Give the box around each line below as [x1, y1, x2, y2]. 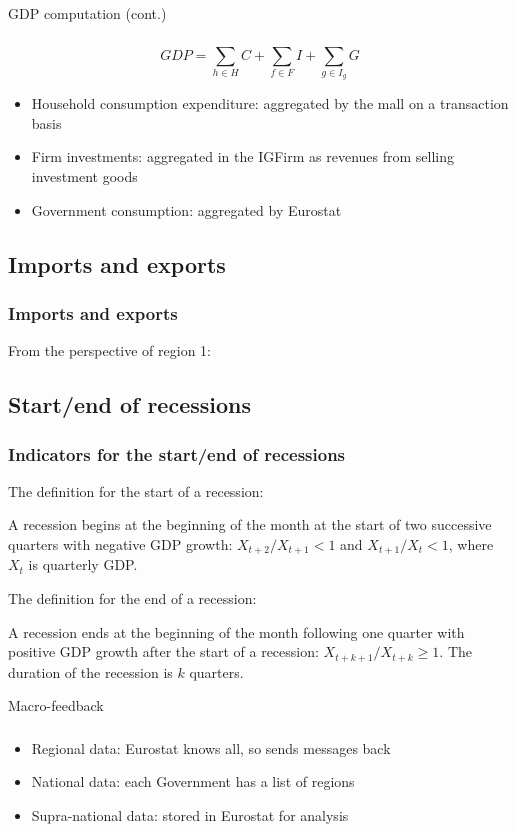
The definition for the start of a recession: [8, 480, 264, 501]
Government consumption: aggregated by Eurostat [31, 199, 342, 220]
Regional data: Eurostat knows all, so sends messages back [31, 737, 391, 758]
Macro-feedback [8, 695, 104, 716]
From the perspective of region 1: [8, 340, 211, 361]
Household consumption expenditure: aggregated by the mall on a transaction [31, 93, 509, 114]
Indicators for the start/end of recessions [8, 441, 346, 466]
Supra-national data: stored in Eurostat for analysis [31, 804, 349, 825]
